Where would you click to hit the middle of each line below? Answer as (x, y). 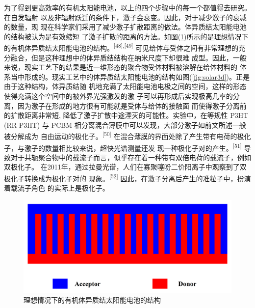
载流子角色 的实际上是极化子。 (60, 188)
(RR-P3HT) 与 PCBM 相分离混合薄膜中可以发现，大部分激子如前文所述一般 (125, 125)
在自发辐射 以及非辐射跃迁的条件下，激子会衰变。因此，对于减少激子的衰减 (125, 17)
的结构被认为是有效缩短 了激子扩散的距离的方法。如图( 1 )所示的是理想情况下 (126, 36)
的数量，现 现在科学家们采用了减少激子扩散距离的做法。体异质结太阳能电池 (125, 27)
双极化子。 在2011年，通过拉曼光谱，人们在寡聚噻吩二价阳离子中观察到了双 (125, 167)
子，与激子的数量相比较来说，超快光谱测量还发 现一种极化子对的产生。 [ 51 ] (123, 147)
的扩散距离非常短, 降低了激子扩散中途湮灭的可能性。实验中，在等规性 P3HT (126, 115)
